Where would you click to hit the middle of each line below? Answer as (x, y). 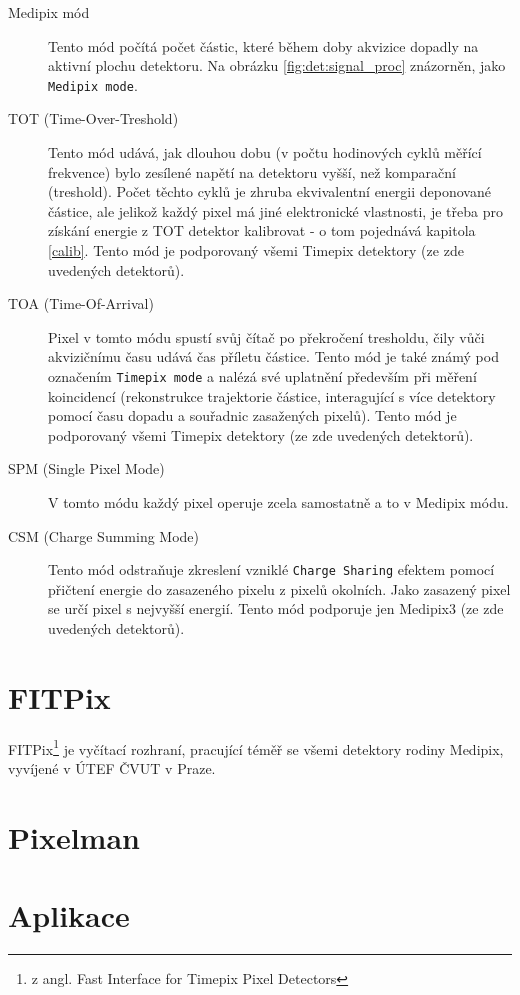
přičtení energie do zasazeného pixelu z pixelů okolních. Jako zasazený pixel (279, 588)
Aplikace (69, 915)
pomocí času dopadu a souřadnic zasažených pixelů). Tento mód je (252, 415)
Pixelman (74, 836)
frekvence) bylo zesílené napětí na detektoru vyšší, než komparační (252, 171)
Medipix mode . (93, 84)
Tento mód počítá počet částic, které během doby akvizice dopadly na (263, 45)
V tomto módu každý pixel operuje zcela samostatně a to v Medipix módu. (278, 502)
